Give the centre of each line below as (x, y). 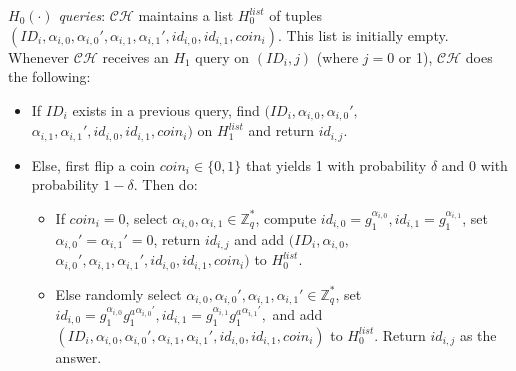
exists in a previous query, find (166, 109)
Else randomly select (118, 293)
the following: (49, 76)
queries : (82, 15)
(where (337, 56)
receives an (135, 56)
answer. (78, 356)
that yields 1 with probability (336, 164)
